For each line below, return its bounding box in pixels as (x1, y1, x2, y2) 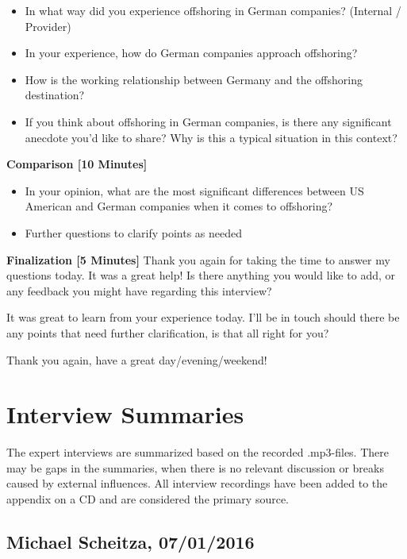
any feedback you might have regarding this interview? (6, 282, 272, 299)
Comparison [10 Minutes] (6, 156, 148, 172)
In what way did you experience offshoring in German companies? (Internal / (25, 2, 401, 18)
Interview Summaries (6, 398, 244, 430)
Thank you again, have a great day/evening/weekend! (6, 351, 267, 368)
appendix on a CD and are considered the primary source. (6, 491, 290, 507)
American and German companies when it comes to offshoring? (25, 198, 333, 214)
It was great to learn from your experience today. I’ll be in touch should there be (6, 309, 400, 326)
